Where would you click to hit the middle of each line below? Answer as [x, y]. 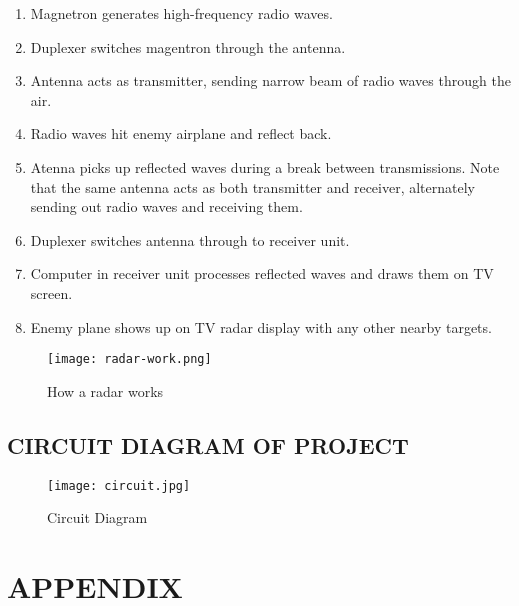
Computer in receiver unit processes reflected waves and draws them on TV [262, 273]
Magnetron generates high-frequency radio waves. [181, 13]
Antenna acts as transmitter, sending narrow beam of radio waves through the [270, 80]
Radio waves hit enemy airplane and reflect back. [181, 133]
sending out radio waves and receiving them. [166, 206]
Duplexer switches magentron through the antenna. [188, 46]
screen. [51, 292]
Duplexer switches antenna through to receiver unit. [190, 239]
